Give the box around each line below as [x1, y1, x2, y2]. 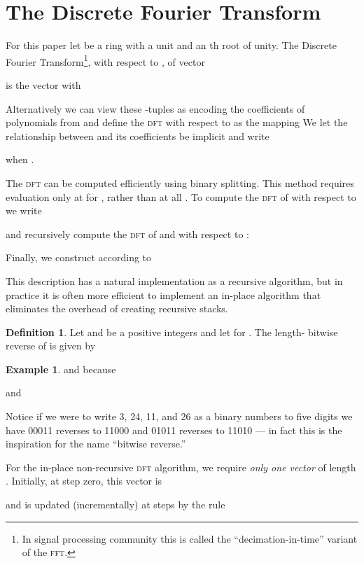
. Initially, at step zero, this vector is [6, 473, 162, 488]
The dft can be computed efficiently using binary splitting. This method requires [6, 175, 354, 190]
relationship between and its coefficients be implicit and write [6, 128, 269, 143]
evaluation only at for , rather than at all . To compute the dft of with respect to [6, 189, 356, 204]
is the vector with [6, 77, 81, 92]
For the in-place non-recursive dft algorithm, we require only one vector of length [6, 459, 356, 474]
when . [6, 152, 34, 167]
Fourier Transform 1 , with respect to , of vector [6, 52, 205, 69]
